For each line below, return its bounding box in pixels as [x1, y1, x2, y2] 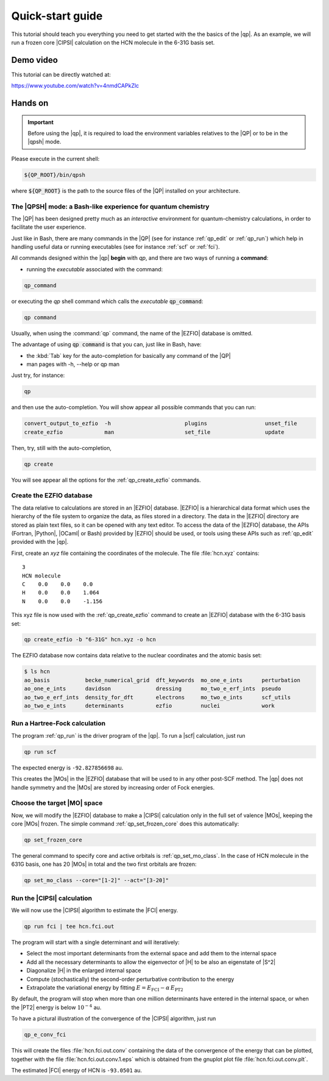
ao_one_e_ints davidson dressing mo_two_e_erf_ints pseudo [24, 685, 281, 692]
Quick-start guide [11, 9, 103, 23]
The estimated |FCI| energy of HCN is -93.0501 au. [11, 1066, 143, 1074]
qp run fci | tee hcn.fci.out [24, 923, 115, 930]
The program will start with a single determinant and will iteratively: [11, 939, 180, 946]
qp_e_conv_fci [24, 1031, 66, 1038]
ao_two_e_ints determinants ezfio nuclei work [24, 702, 275, 710]
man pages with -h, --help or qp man [26, 360, 120, 368]
